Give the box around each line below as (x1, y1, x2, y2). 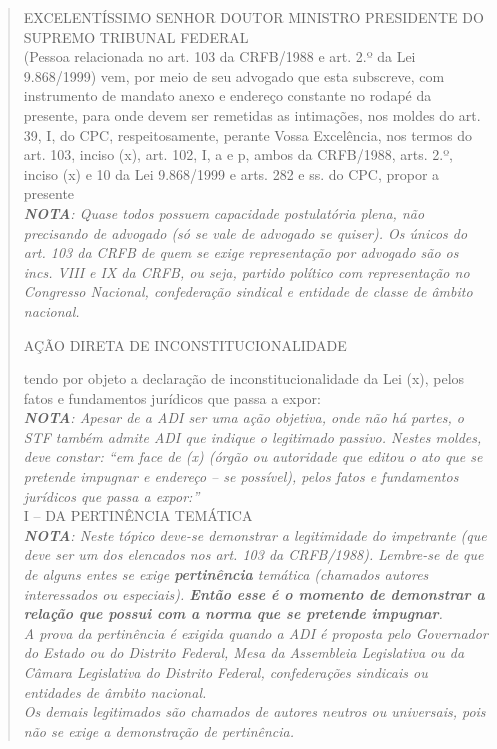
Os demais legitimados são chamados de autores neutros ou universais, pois (23, 701, 486, 722)
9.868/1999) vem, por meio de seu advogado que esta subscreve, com (23, 65, 445, 86)
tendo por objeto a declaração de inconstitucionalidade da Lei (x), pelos (23, 368, 465, 389)
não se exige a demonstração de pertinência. (23, 720, 294, 741)
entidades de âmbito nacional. (23, 681, 207, 702)
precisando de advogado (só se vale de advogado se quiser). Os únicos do (23, 222, 468, 243)
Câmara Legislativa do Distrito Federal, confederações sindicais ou (23, 662, 428, 682)
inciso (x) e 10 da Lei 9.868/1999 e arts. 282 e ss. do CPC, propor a (23, 163, 440, 184)
